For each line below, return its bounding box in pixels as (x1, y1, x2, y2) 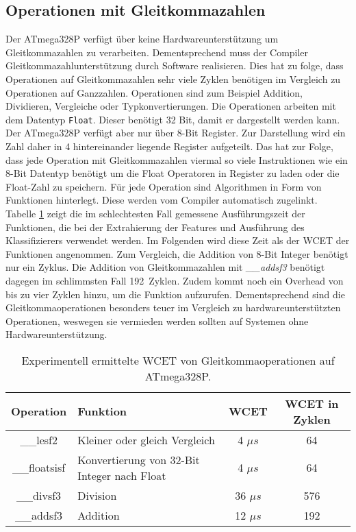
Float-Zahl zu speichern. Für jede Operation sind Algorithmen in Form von (5, 179, 322, 193)
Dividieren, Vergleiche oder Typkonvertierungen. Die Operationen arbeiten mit (5, 99, 336, 113)
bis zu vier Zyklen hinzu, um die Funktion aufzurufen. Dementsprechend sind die (5, 287, 345, 301)
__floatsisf (12, 459, 66, 476)
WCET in (285, 395, 339, 411)
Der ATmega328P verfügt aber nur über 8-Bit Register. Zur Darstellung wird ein (5, 125, 346, 140)
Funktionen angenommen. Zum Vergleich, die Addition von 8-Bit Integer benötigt (5, 246, 348, 261)
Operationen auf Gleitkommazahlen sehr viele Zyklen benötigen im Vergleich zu (5, 71, 341, 86)
